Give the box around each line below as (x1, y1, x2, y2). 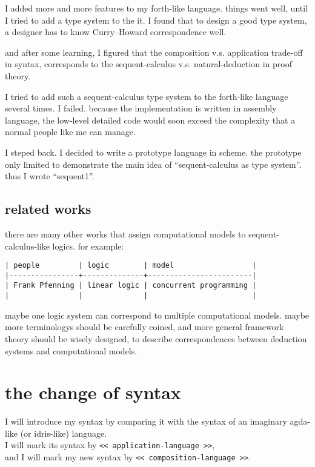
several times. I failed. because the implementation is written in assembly (5, 102, 277, 114)
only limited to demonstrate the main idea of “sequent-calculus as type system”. (5, 157, 302, 170)
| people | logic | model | (5, 261, 257, 270)
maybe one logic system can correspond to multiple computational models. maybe (5, 308, 310, 321)
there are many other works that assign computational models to (5, 227, 246, 240)
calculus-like (5, 239, 50, 252)
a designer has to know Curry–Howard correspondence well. (5, 25, 227, 38)
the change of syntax (5, 380, 181, 405)
